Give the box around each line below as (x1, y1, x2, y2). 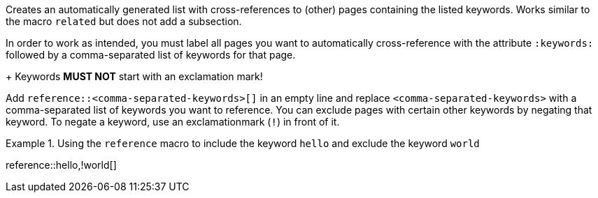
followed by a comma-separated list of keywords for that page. (6, 49, 296, 61)
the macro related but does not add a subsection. (6, 15, 242, 27)
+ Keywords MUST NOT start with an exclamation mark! (6, 70, 263, 82)
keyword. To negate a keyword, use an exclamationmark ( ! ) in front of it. (6, 116, 340, 128)
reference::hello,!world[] (6, 159, 117, 171)
